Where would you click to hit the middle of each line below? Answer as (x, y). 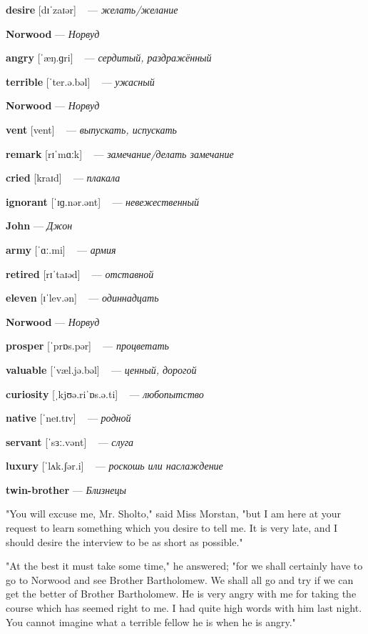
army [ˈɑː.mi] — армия (61, 249)
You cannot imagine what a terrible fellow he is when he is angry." (151, 621)
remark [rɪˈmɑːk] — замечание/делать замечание (120, 153)
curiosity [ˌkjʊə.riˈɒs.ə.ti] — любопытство (105, 393)
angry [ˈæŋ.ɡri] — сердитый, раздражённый (109, 58)
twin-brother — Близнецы (66, 489)
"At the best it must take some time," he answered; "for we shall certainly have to (184, 566)
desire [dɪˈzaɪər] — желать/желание (92, 9)
